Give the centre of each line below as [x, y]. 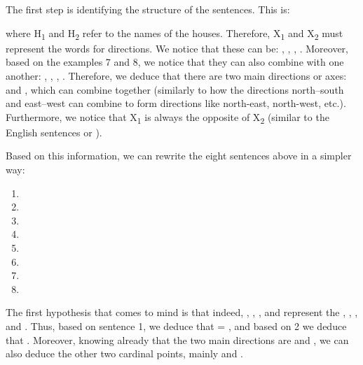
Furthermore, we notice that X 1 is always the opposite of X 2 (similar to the [167, 117]
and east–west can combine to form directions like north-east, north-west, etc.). [176, 103]
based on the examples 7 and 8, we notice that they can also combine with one [175, 62]
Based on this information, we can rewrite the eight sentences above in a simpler [179, 156]
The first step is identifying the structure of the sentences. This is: [148, 9]
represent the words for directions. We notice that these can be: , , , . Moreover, [177, 48]
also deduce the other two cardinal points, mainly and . [124, 353]
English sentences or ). [54, 132]
